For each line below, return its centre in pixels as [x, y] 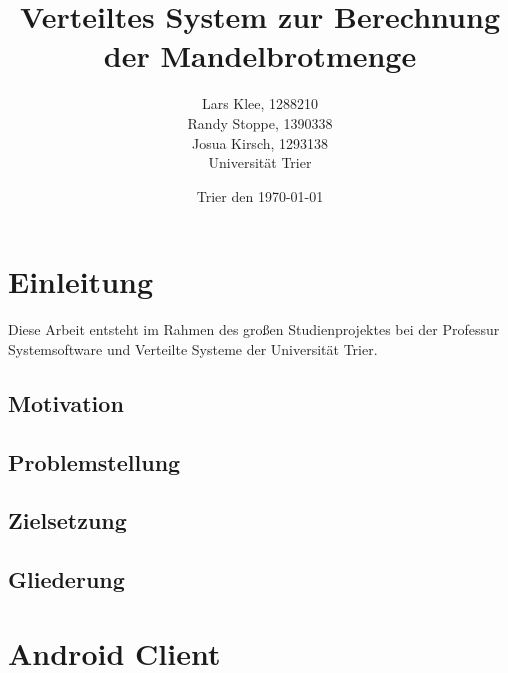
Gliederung [66, 579]
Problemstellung [94, 461]
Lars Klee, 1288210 [260, 103]
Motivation [66, 402]
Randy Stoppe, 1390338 [260, 122]
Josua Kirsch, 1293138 [260, 142]
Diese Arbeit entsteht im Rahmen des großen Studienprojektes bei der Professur [254, 329]
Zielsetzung [67, 520]
